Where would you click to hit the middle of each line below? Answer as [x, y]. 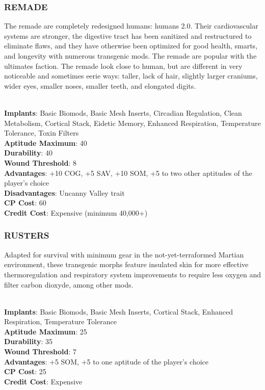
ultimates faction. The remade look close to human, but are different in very [123, 66]
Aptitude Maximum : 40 [46, 142]
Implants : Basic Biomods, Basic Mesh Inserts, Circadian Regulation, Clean [123, 112]
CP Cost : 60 [25, 203]
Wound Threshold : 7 [41, 352]
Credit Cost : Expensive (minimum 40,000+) [76, 212]
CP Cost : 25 [25, 371]
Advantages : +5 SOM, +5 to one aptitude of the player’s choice [107, 361]
